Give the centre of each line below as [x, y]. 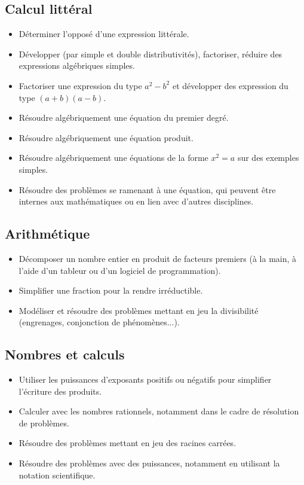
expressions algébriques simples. [77, 65]
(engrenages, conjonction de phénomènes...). [99, 322]
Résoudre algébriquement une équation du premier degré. [124, 118]
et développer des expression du [230, 85]
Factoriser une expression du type [80, 85]
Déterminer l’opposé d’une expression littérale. [104, 34]
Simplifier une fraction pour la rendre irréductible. [111, 290]
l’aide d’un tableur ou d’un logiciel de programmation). [120, 270]
